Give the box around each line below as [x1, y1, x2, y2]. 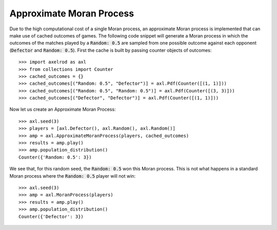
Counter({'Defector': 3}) [18, 214, 84, 219]
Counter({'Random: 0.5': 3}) [18, 154, 92, 160]
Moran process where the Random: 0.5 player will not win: [9, 172, 136, 179]
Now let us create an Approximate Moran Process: [9, 106, 116, 112]
